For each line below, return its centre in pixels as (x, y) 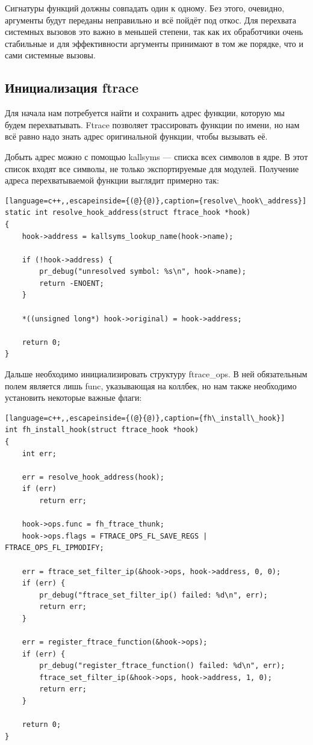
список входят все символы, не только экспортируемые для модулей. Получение (152, 168)
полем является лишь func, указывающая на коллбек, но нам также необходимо (151, 385)
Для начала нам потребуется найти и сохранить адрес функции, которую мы (145, 113)
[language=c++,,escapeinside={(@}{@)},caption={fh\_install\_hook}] (145, 418)
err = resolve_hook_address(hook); (93, 477)
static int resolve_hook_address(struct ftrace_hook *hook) (128, 213)
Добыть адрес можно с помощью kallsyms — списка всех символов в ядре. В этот (156, 156)
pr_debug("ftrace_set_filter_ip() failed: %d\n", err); (153, 595)
